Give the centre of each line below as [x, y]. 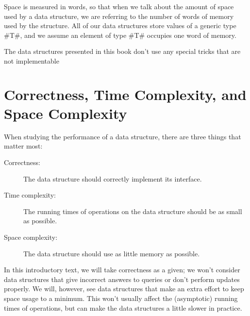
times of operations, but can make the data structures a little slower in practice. [123, 308]
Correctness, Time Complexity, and [125, 94]
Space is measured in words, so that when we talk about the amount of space [119, 6]
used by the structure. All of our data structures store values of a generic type [120, 25]
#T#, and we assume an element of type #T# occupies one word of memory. [120, 35]
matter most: [23, 146]
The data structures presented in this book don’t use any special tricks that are [122, 51]
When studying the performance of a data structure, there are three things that [123, 136]
